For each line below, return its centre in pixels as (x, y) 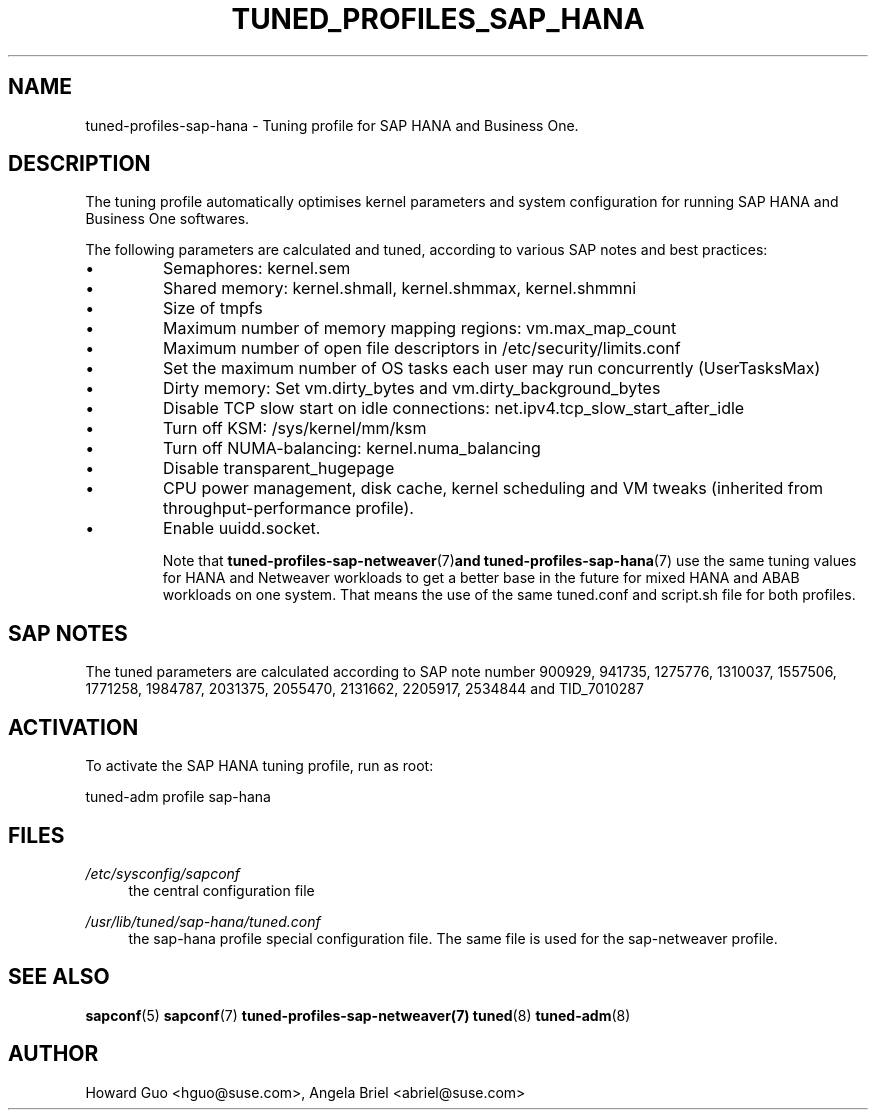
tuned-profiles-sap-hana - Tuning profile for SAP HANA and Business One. (332, 125)
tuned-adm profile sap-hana (178, 797)
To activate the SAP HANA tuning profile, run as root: (259, 766)
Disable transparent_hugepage (279, 468)
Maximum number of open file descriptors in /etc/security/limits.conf (422, 348)
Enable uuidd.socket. (242, 528)
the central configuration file (221, 890)
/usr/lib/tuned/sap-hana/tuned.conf (203, 921)
